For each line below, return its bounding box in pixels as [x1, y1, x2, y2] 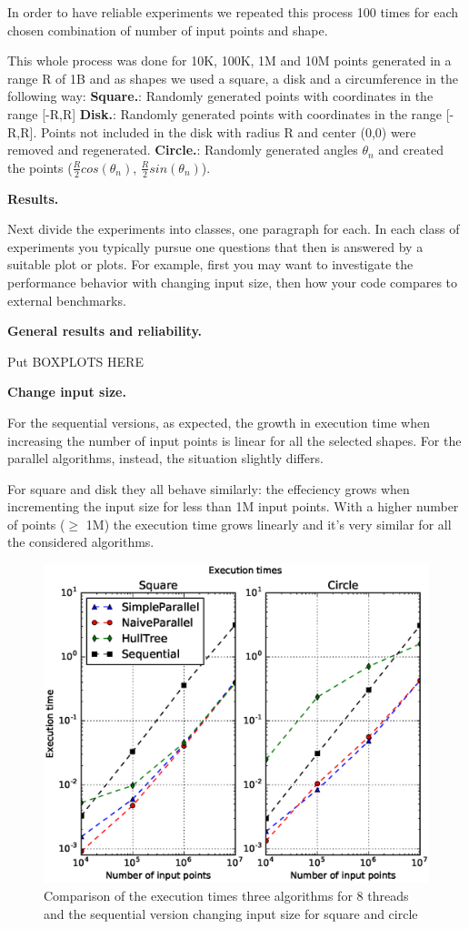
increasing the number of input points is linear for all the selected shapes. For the [7, 430, 462, 449]
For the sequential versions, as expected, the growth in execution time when [7, 412, 430, 431]
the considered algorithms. [7, 532, 155, 551]
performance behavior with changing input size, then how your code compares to [7, 272, 458, 291]
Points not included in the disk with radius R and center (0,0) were [40, 122, 416, 141]
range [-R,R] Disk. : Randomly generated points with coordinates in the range [7, 104, 443, 123]
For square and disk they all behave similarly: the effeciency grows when [7, 479, 410, 498]
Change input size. [7, 382, 126, 401]
